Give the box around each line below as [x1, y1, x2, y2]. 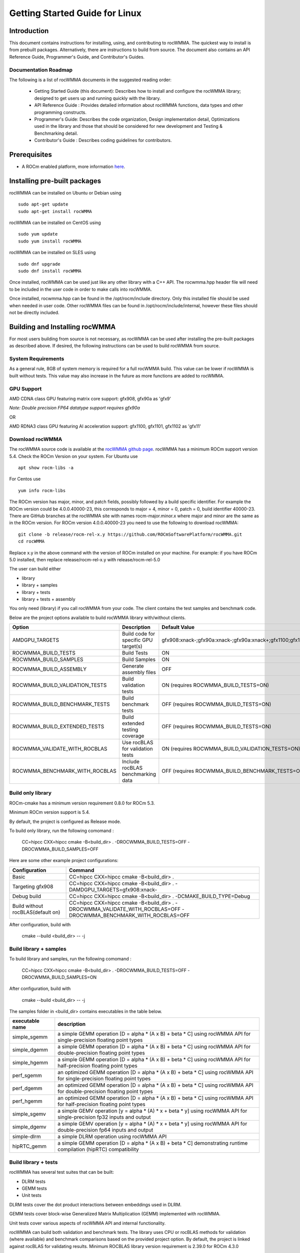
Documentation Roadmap [9, 66, 72, 73]
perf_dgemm [12, 1085, 42, 1092]
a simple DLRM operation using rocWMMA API [57, 1133, 167, 1140]
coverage [121, 732, 144, 739]
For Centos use [9, 476, 41, 482]
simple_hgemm [12, 1059, 48, 1066]
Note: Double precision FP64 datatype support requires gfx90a [9, 405, 140, 411]
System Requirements [9, 355, 64, 362]
